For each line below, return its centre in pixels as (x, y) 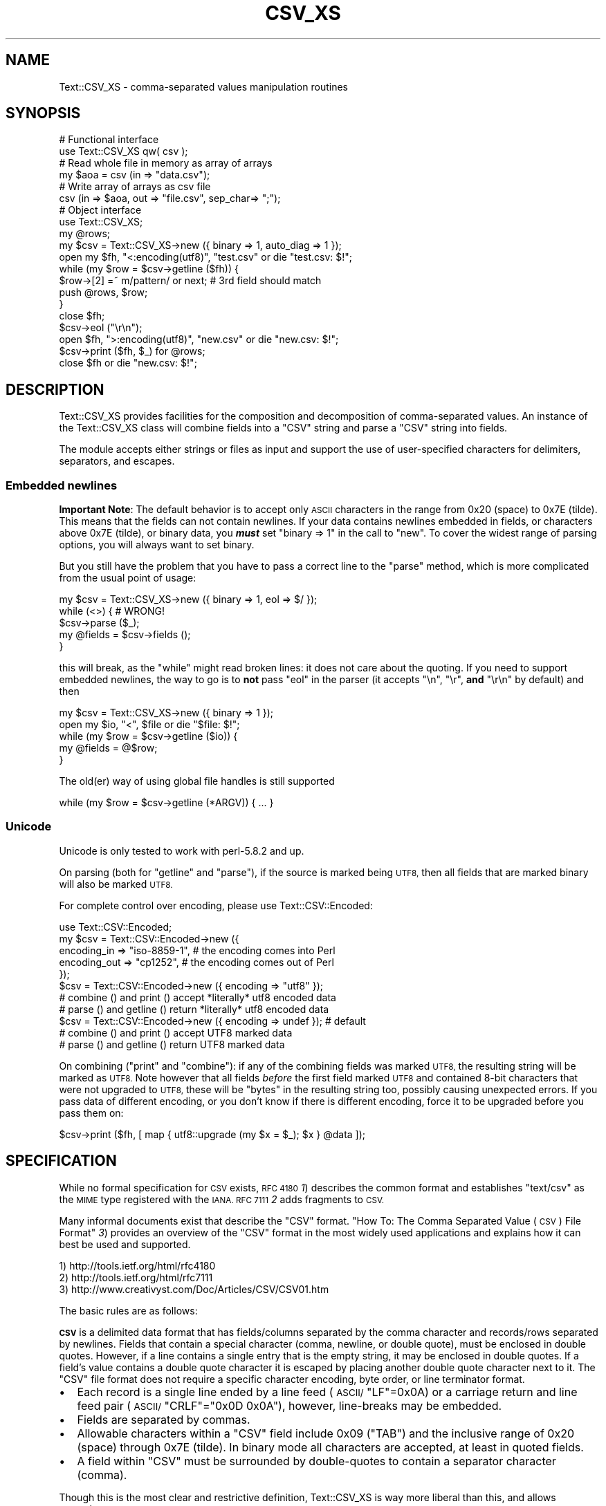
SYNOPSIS (43, 113)
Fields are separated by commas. (164, 1419)
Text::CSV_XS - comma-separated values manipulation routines (203, 86)
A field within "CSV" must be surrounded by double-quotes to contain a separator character (316, 1461)
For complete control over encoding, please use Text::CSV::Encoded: (216, 905)
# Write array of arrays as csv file (135, 187)
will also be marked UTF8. (116, 884)
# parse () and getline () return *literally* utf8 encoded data (194, 1009)
